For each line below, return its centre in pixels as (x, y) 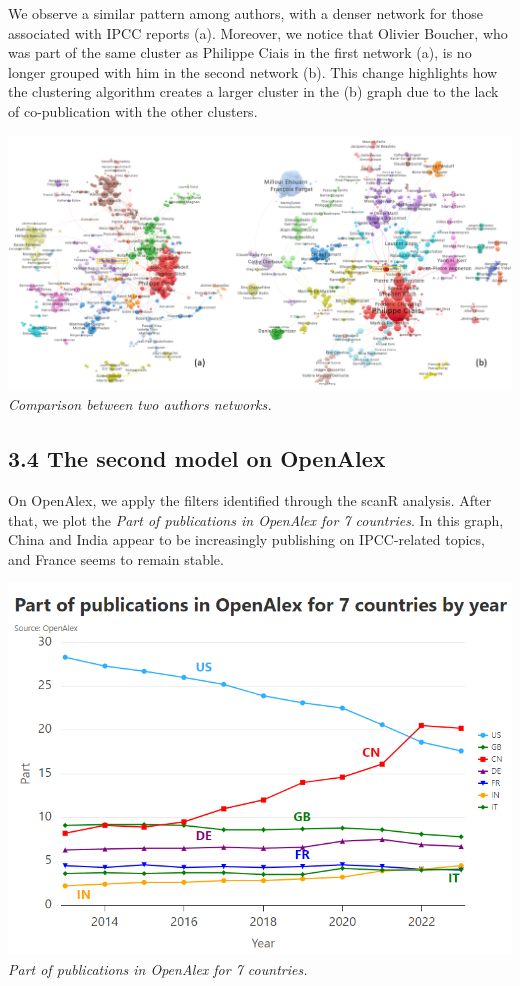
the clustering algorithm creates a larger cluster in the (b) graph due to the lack (253, 91)
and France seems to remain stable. (116, 558)
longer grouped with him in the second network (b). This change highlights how (253, 71)
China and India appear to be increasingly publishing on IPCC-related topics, (246, 539)
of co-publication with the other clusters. (133, 110)
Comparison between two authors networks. (140, 404)
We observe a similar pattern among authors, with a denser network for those (246, 13)
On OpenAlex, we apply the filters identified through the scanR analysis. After (250, 499)
